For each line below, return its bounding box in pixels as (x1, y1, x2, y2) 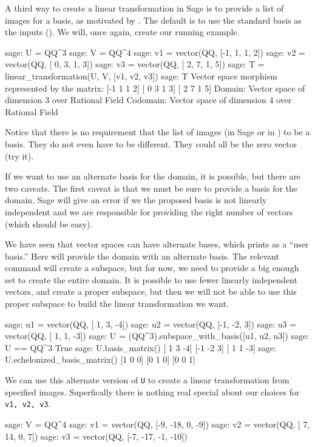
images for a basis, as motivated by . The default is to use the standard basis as (5, 13, 302, 26)
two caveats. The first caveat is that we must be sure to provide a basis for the (5, 181, 298, 194)
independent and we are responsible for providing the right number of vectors (5, 205, 293, 218)
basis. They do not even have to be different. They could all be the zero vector (5, 137, 297, 150)
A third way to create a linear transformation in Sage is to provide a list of (5, 2, 284, 14)
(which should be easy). (5, 217, 93, 230)
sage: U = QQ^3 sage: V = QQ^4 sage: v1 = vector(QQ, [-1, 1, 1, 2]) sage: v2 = (5, 45, 305, 58)
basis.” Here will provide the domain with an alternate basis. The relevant (5, 249, 279, 262)
